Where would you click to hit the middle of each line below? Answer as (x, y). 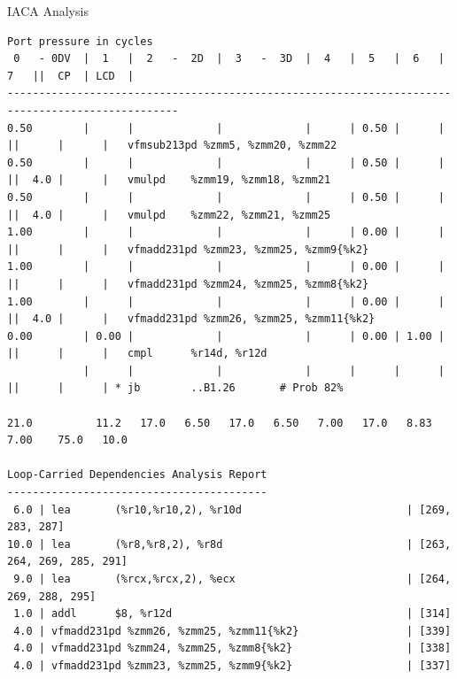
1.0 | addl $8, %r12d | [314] (232, 614)
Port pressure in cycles (80, 41)
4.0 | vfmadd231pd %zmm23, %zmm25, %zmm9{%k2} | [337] (232, 665)
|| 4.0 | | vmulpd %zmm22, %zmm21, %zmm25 (169, 215)
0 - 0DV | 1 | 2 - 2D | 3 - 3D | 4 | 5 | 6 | (229, 59)
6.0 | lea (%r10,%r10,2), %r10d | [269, (232, 509)
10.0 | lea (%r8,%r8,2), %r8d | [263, (229, 544)
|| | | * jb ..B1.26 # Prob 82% (175, 388)
